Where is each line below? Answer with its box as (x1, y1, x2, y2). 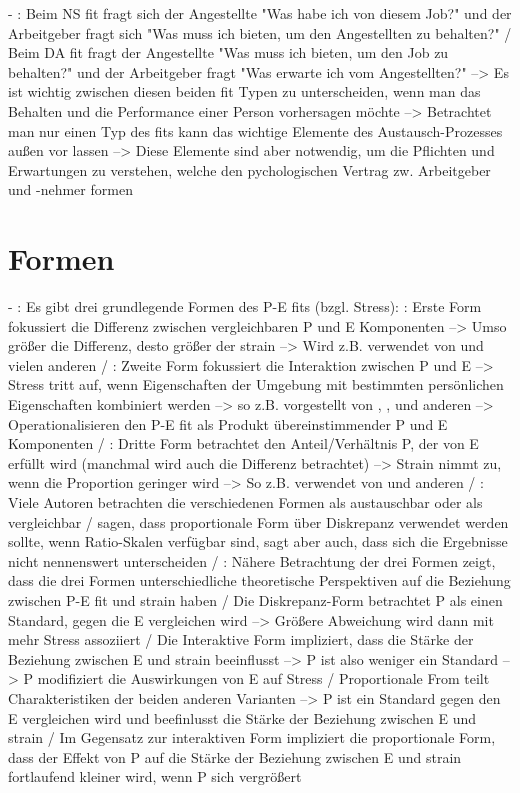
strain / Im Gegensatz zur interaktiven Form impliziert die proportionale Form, (8, 727, 496, 748)
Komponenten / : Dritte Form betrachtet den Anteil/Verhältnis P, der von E (8, 433, 479, 454)
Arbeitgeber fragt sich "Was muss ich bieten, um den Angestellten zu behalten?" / (8, 22, 512, 43)
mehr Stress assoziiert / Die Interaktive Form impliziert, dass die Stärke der (8, 629, 474, 650)
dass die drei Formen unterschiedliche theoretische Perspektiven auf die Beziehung (8, 570, 511, 591)
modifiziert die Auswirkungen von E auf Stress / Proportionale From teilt (37, 668, 490, 689)
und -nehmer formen (8, 179, 133, 200)
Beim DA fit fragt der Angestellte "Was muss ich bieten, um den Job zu (8, 42, 449, 63)
